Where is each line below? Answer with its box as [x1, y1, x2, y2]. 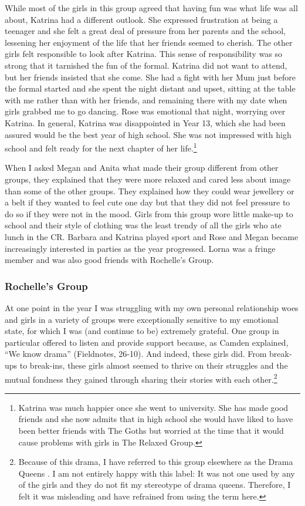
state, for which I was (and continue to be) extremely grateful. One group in [5, 325, 279, 337]
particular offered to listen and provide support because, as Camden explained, [5, 336, 289, 348]
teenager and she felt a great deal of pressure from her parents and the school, [5, 25, 286, 37]
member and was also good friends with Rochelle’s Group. [5, 254, 214, 266]
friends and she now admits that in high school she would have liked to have [18, 413, 293, 425]
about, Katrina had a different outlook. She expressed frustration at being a [5, 13, 278, 25]
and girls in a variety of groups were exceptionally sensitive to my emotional [5, 313, 279, 325]
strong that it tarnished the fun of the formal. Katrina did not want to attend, [5, 59, 287, 71]
